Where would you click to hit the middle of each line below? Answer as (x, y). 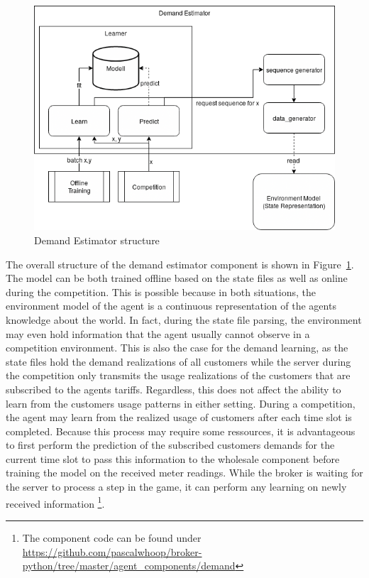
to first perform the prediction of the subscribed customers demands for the (170, 445)
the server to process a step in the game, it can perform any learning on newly (176, 487)
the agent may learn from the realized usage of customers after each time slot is (179, 417)
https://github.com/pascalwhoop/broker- (112, 551)
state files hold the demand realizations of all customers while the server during (178, 361)
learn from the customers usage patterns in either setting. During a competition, (181, 403)
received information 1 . (55, 502)
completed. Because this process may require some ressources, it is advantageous (181, 431)
